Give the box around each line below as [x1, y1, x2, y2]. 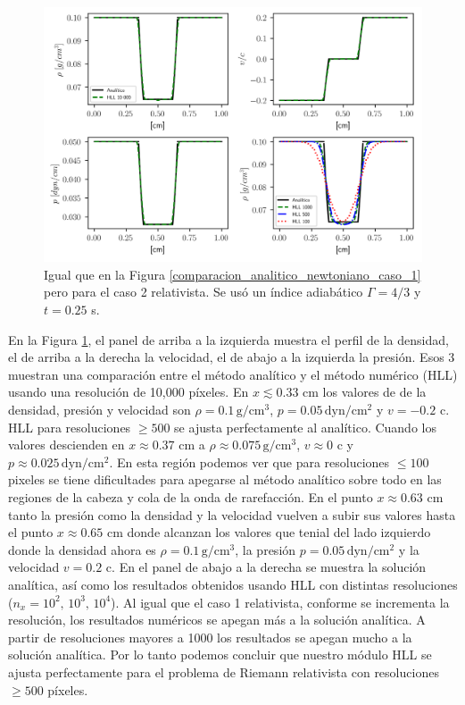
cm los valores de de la [303, 382, 427, 401]
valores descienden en [8, 435, 125, 454]
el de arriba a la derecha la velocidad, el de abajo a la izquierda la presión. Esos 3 [8, 348, 455, 366]
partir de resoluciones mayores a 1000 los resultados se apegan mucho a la [8, 627, 412, 646]
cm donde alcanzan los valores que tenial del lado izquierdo [107, 523, 431, 541]
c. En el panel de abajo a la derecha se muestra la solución [105, 558, 427, 576]
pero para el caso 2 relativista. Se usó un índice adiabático [44, 282, 363, 301]
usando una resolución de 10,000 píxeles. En [8, 382, 249, 401]
